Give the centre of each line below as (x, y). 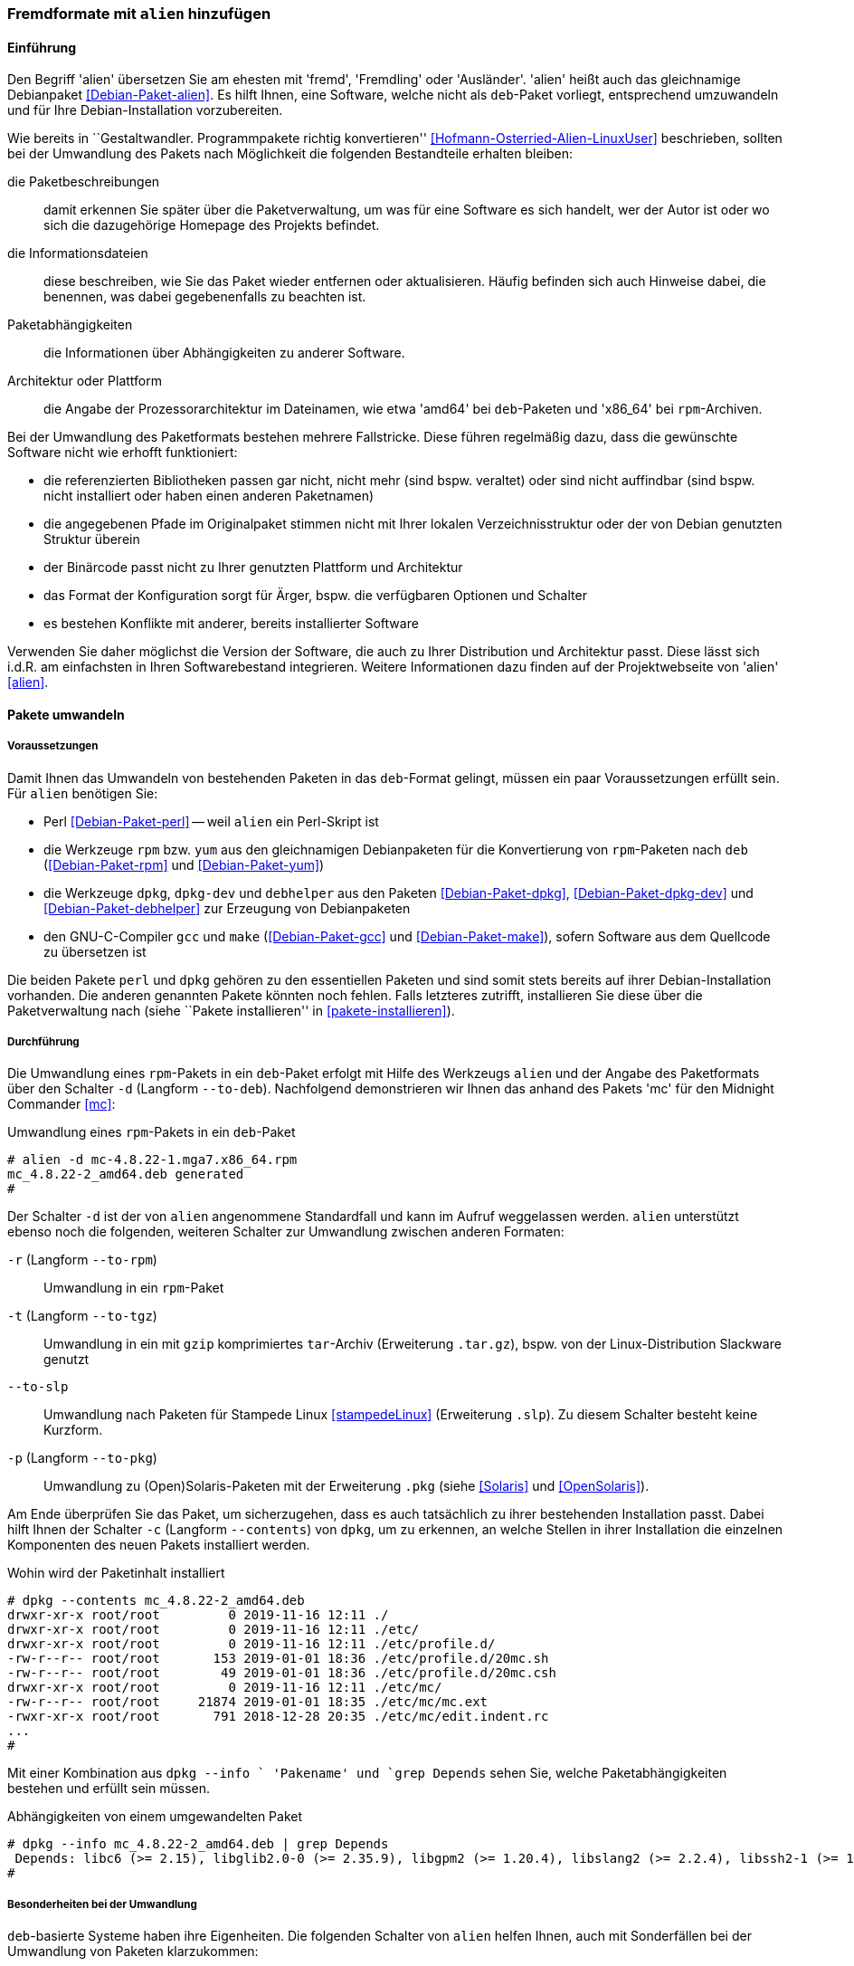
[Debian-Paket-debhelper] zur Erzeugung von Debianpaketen (227, 908)
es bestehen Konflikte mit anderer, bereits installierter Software (231, 624)
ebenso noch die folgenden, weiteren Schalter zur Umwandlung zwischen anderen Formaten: (286, 1232)
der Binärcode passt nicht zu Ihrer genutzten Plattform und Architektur (253, 568)
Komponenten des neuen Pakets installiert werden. (159, 1545)
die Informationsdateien (78, 253)
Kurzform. (73, 1430)
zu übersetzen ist (95, 951)
